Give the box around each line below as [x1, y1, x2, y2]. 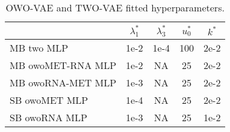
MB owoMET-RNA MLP [10, 58, 117, 73]
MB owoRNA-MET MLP [10, 76, 117, 90]
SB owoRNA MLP [10, 110, 87, 125]
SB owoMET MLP [10, 93, 89, 107]
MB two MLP [10, 41, 69, 55]
